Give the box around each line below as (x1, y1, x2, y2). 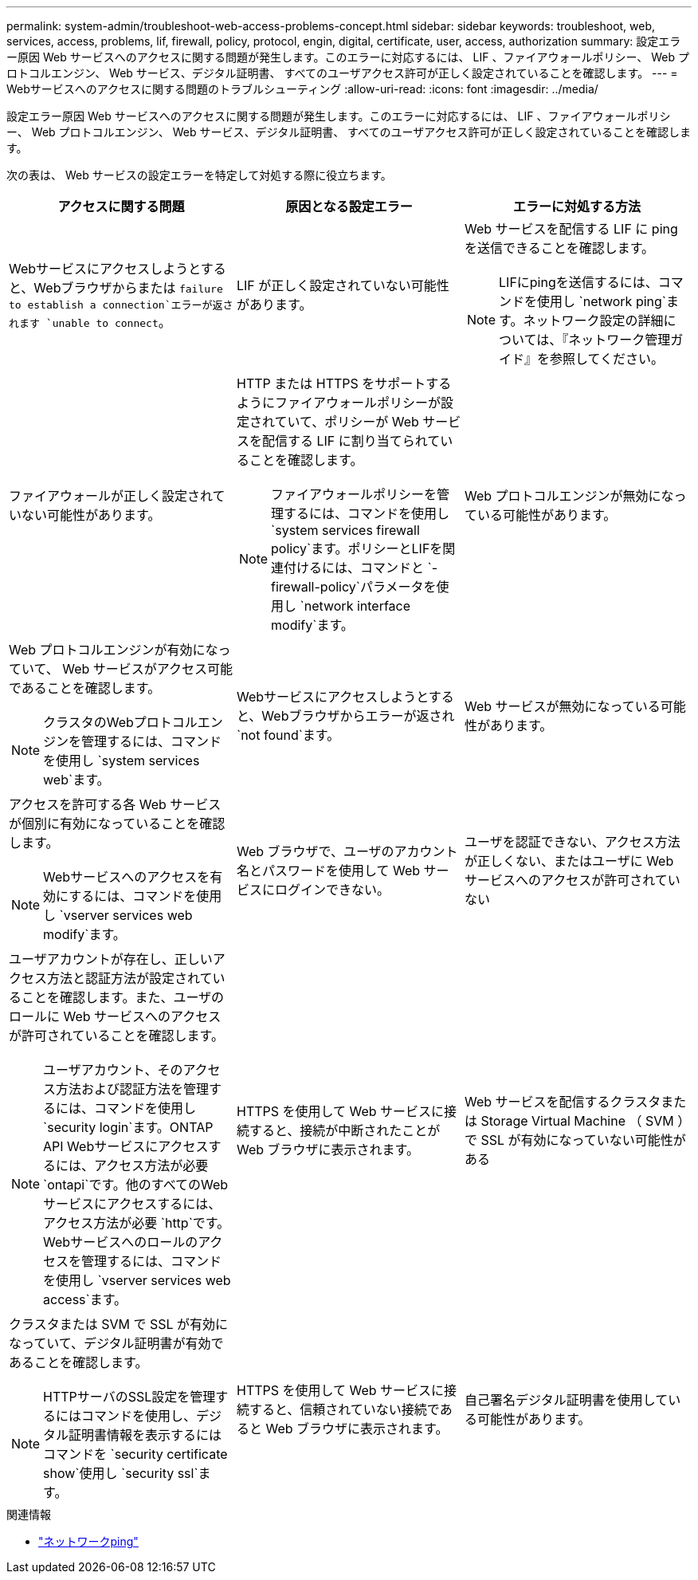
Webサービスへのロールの (43, 1234, 198, 1250)
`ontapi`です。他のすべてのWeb (43, 1177, 229, 1193)
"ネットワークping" (38, 1535, 139, 1548)
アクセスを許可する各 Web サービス (9, 796, 222, 812)
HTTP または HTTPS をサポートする (236, 375, 452, 391)
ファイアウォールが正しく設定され (9, 488, 213, 504)
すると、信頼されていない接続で (249, 1401, 440, 1417)
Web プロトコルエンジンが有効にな (9, 642, 218, 658)
